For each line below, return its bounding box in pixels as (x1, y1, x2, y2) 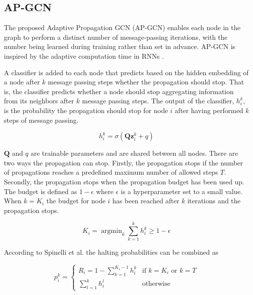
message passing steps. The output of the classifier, (82, 96, 234, 106)
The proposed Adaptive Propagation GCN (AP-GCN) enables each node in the (4, 22, 241, 33)
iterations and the (187, 196, 241, 206)
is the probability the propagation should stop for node (4, 105, 168, 115)
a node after (4, 77, 40, 87)
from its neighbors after (4, 96, 74, 106)
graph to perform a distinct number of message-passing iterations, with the (4, 32, 228, 42)
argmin (101, 228, 122, 235)
